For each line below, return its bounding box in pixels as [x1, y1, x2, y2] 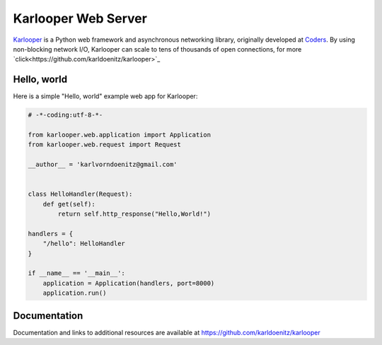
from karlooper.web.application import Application [28, 131, 212, 139]
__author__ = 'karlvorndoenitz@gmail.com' [28, 160, 178, 169]
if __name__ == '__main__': [28, 269, 125, 277]
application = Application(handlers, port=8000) [42, 279, 215, 287]
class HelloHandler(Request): [28, 190, 133, 198]
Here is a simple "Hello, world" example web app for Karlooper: [13, 92, 198, 100]
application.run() [42, 289, 107, 297]
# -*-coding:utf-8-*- [28, 111, 103, 119]
